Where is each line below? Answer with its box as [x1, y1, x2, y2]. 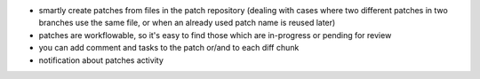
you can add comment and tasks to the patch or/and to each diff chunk [38, 43, 300, 53]
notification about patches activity [38, 54, 164, 66]
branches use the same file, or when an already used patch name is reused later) [38, 18, 336, 28]
